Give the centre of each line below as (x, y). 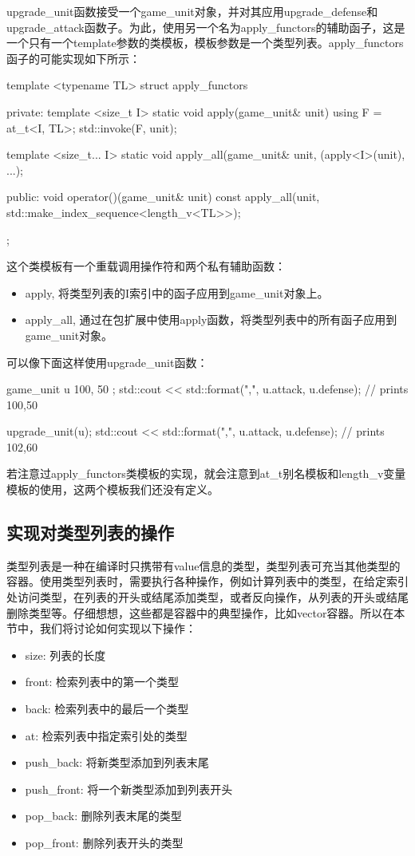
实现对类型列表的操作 (90, 533)
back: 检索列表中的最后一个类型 (107, 709)
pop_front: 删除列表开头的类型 (104, 842)
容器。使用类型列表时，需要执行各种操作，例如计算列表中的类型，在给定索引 (207, 581)
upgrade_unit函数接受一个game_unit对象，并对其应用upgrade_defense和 (192, 11)
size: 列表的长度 (65, 655)
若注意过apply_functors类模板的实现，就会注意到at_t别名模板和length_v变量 (206, 473)
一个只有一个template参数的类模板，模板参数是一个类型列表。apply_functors (205, 43)
